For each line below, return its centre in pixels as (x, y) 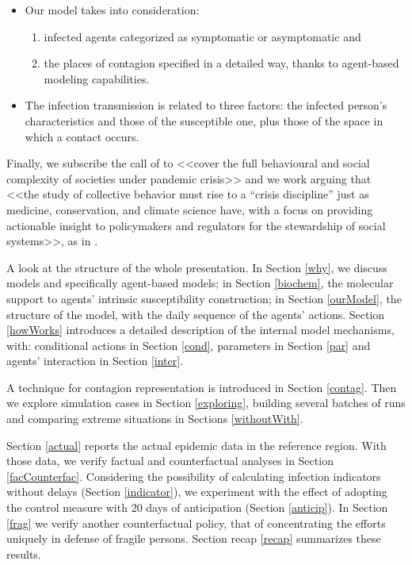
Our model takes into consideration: (112, 10)
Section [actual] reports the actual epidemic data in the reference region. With (196, 445)
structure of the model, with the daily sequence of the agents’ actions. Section (196, 314)
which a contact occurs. (82, 136)
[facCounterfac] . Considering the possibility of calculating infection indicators (194, 476)
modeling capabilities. (97, 78)
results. (24, 553)
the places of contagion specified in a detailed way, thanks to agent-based (221, 63)
